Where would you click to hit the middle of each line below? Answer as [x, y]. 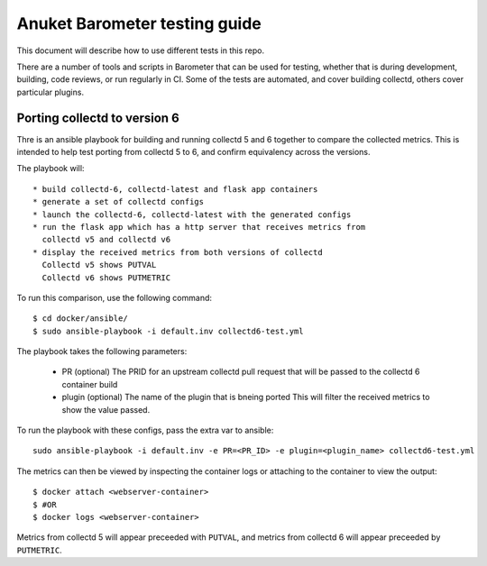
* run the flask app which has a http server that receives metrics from [199, 227]
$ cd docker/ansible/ [80, 319]
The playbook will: [51, 169]
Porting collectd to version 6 [98, 118]
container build [90, 384]
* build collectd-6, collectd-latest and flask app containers [175, 189]
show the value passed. [106, 409]
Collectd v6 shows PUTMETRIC [106, 278]
